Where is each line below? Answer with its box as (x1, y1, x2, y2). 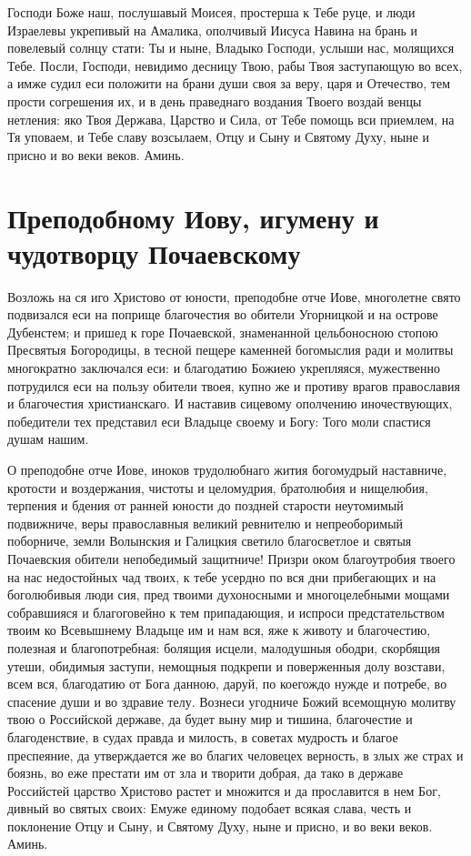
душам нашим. (7, 429, 89, 448)
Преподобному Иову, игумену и (7, 198, 379, 236)
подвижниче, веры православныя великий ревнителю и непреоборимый (7, 513, 404, 532)
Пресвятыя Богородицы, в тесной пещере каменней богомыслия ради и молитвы (7, 340, 454, 359)
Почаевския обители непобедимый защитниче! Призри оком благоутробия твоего (7, 549, 456, 568)
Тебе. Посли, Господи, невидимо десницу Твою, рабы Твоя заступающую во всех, (7, 55, 463, 75)
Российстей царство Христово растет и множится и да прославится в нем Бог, (7, 780, 441, 800)
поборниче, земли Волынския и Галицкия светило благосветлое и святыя (7, 531, 412, 550)
